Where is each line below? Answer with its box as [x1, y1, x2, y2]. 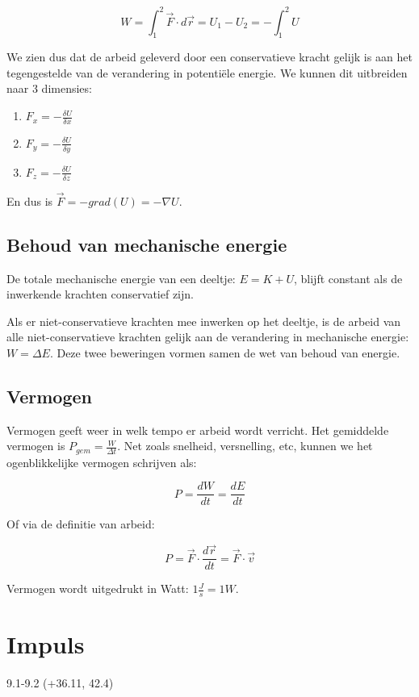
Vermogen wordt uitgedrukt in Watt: [6, 580, 189, 597]
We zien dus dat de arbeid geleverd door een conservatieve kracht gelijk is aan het [6, 48, 413, 65]
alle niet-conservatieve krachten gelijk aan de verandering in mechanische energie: [6, 328, 409, 345]
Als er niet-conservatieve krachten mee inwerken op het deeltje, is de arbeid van [6, 312, 401, 329]
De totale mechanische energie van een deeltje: [6, 269, 236, 286]
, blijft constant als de [294, 269, 403, 286]
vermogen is [6, 437, 65, 454]
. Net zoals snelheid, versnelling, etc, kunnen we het [117, 437, 373, 454]
